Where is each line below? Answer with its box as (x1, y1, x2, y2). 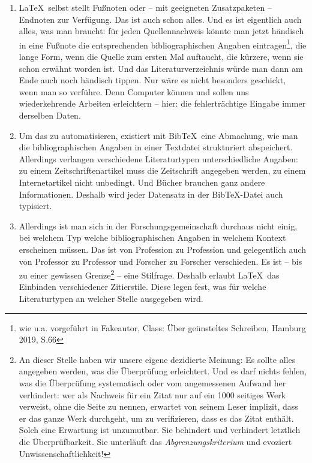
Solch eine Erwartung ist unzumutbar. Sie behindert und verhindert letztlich (19, 423, 301, 436)
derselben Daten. (19, 109, 81, 121)
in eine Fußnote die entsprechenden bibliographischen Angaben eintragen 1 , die (19, 37, 307, 51)
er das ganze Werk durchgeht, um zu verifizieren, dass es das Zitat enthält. (19, 411, 294, 424)
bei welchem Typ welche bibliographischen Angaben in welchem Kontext (19, 231, 286, 244)
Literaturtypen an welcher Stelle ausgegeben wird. (19, 292, 203, 304)
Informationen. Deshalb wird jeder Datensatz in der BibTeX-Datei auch (19, 187, 283, 200)
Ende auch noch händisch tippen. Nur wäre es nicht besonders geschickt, (19, 74, 286, 86)
